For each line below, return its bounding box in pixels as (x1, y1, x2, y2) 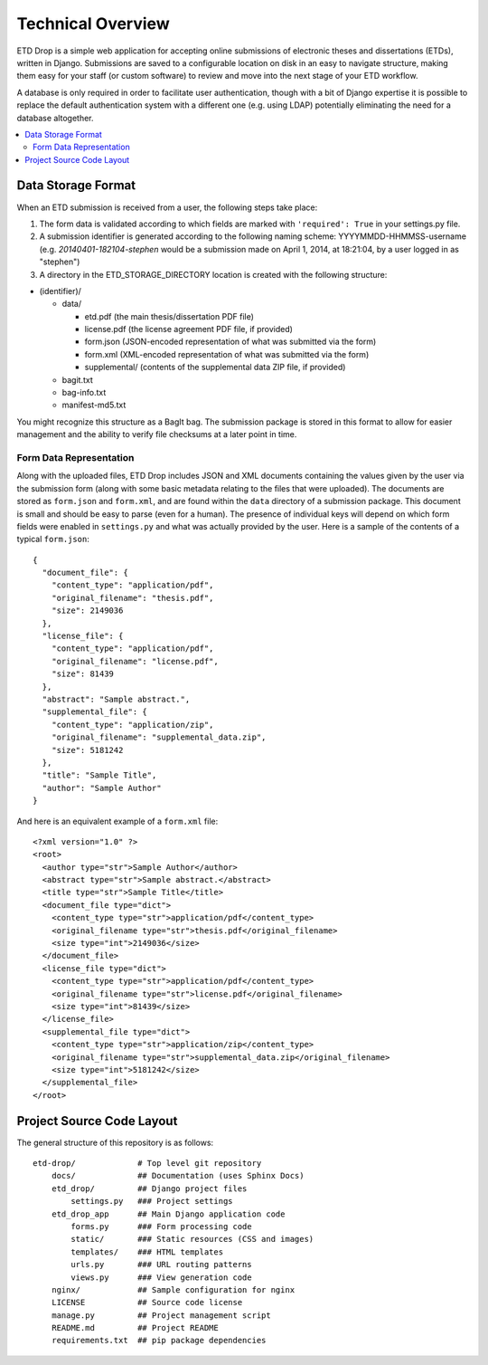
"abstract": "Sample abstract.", (42, 694, 191, 704)
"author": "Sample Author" (42, 783, 162, 793)
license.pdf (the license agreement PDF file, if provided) (84, 324, 294, 335)
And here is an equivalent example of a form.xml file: (16, 816, 219, 826)
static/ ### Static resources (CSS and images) (70, 1234, 314, 1245)
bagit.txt (61, 374, 94, 385)
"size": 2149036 (51, 606, 124, 616)
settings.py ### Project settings (70, 1196, 234, 1207)
